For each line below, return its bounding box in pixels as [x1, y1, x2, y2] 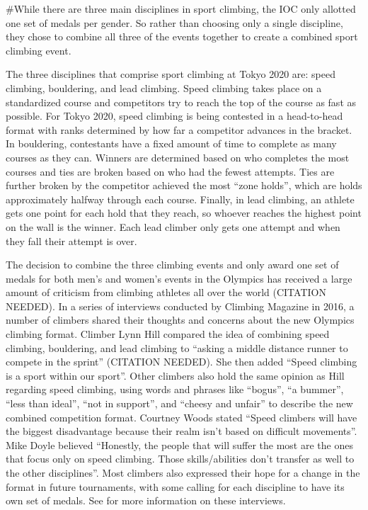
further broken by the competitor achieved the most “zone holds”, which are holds [6, 178, 362, 193]
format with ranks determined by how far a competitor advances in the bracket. [6, 122, 352, 137]
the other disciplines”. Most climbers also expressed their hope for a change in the [6, 465, 360, 480]
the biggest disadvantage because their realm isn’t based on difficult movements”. [6, 424, 357, 438]
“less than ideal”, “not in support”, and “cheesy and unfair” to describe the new [6, 396, 353, 411]
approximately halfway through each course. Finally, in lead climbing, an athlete [6, 191, 355, 206]
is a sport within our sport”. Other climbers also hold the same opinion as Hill [6, 368, 345, 382]
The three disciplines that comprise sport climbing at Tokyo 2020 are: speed [6, 67, 336, 81]
